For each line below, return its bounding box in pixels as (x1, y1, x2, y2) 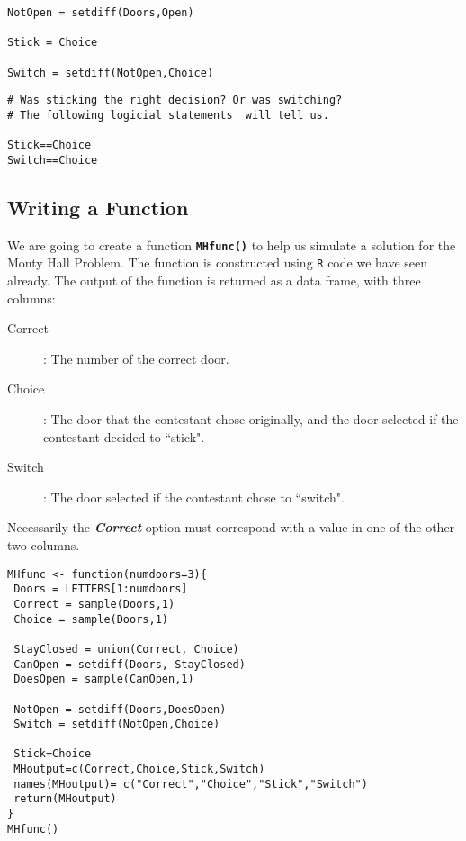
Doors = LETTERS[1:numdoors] (13, 583, 188, 596)
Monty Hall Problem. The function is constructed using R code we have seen (7, 253, 428, 272)
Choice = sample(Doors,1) (13, 612, 168, 626)
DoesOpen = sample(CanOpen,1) (13, 673, 194, 686)
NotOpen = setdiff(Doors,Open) (7, 6, 194, 19)
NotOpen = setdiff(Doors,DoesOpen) (13, 702, 227, 716)
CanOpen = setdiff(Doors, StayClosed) (13, 657, 246, 671)
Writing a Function (7, 193, 189, 221)
